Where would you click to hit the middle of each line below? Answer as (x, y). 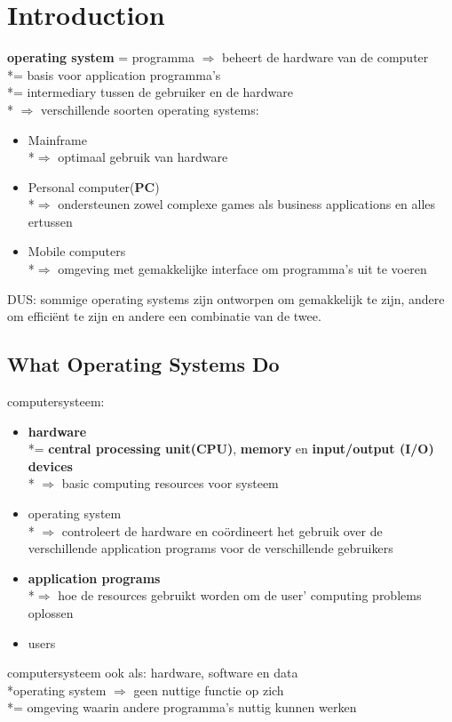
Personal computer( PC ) (94, 186)
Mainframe (57, 139)
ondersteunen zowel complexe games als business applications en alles (247, 204)
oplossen (51, 612)
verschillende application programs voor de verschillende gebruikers (210, 548)
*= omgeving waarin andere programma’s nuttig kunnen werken (182, 707)
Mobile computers (77, 251)
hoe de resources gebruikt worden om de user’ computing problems (240, 595)
